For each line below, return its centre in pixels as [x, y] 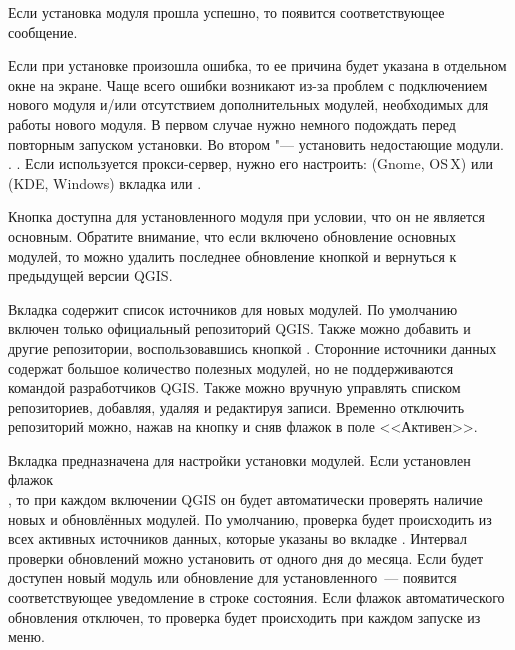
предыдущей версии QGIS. [90, 275]
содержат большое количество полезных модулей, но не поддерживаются [231, 367]
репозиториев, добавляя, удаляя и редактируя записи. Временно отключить [236, 406]
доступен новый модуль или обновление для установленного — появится [232, 577]
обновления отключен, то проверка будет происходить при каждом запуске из [244, 616]
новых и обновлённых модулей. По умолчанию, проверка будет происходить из [250, 518]
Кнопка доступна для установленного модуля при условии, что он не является [247, 216]
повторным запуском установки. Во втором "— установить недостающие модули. [256, 143]
